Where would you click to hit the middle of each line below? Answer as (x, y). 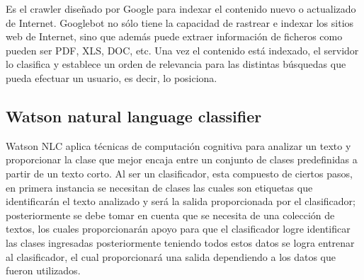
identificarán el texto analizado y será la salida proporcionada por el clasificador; (181, 201)
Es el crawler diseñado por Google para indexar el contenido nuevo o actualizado (181, 8)
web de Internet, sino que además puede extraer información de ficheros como (174, 36)
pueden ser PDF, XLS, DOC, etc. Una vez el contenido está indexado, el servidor (182, 50)
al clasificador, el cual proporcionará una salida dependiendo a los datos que (171, 256)
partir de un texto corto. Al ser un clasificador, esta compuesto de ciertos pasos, (179, 173)
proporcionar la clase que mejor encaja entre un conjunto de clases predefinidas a (182, 159)
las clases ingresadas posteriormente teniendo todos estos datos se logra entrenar (180, 242)
